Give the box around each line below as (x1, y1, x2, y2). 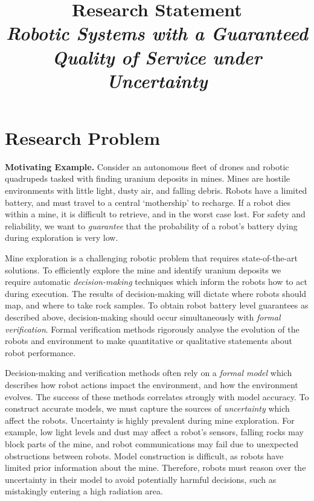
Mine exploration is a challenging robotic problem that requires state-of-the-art (5, 252, 298, 264)
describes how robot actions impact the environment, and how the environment (5, 378, 298, 391)
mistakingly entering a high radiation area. (5, 485, 163, 497)
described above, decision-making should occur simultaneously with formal (5, 311, 281, 323)
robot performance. (5, 346, 76, 359)
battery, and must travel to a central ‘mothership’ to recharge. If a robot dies (5, 196, 291, 208)
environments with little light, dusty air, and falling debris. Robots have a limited (5, 184, 307, 197)
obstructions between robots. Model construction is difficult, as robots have (5, 449, 284, 462)
